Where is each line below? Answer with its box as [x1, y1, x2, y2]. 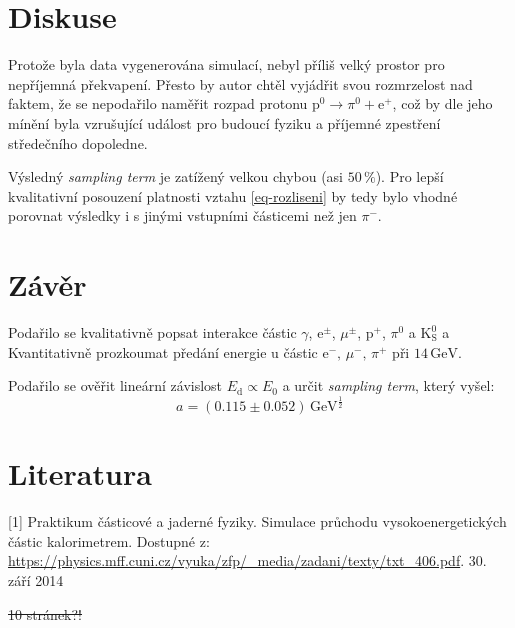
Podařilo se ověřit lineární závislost [8, 375, 223, 396]
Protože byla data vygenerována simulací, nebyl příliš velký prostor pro [8, 54, 445, 75]
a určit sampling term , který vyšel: [282, 375, 495, 396]
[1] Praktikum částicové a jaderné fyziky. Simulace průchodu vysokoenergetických [8, 511, 507, 532]
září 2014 [8, 570, 64, 591]
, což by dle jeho [392, 93, 493, 114]
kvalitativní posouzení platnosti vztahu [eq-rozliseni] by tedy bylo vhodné [8, 185, 458, 206]
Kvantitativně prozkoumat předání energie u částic [8, 341, 318, 362]
